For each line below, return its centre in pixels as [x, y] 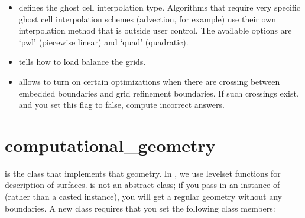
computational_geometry [110, 145]
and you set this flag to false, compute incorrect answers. [121, 105]
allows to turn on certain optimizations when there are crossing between [149, 81]
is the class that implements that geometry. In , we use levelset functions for [143, 173]
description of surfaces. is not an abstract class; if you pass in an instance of [142, 185]
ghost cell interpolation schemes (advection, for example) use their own [147, 19]
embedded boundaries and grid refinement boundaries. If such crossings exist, [159, 93]
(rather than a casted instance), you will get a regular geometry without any [143, 196]
